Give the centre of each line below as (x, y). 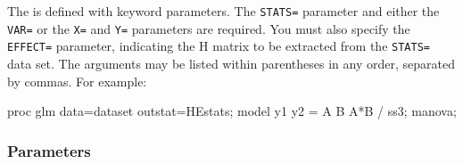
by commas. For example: (77, 81)
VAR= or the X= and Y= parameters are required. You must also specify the (209, 28)
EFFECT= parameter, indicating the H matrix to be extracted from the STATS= (219, 46)
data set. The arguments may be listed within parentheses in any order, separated (231, 63)
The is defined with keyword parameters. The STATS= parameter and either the (223, 11)
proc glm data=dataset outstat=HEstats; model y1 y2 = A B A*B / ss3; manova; (232, 111)
